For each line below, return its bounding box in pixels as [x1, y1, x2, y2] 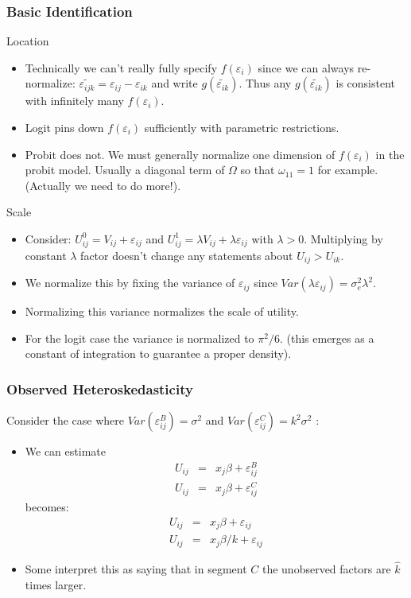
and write [151, 75, 198, 91]
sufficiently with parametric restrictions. [144, 119, 339, 135]
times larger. [25, 576, 87, 592]
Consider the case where [6, 412, 124, 429]
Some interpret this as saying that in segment [25, 561, 247, 577]
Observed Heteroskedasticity [6, 379, 193, 398]
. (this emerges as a [279, 329, 374, 346]
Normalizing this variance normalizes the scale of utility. [25, 303, 299, 320]
